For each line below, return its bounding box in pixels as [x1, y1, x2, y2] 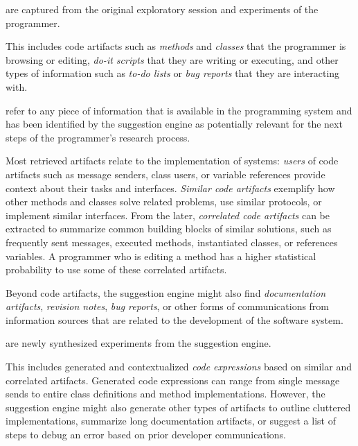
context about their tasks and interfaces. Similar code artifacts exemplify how [6, 180, 335, 195]
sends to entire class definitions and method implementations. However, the [6, 386, 325, 401]
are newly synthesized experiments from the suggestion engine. [6, 336, 271, 350]
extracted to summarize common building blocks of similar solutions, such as [6, 221, 332, 236]
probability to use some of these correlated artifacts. [6, 262, 227, 277]
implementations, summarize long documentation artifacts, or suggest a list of [6, 413, 336, 428]
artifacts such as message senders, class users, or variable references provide [6, 166, 325, 181]
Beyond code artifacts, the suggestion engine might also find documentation [6, 285, 326, 300]
